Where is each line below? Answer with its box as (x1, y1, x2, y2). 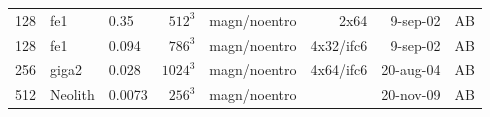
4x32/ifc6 (310, 34, 368, 55)
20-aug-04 (381, 59, 441, 80)
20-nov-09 (381, 84, 441, 105)
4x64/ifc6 (310, 59, 368, 80)
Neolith (50, 84, 95, 105)
